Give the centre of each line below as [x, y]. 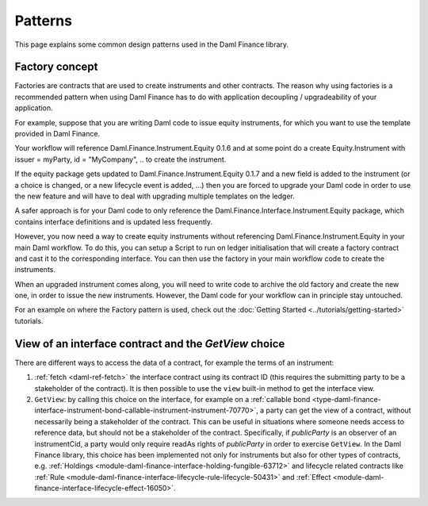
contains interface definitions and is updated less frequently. [114, 221]
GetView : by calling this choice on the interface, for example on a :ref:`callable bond [172, 399]
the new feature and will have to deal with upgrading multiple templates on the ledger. [155, 196]
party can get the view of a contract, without [338, 410]
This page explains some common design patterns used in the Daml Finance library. [152, 44]
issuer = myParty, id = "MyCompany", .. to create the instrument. [120, 159]
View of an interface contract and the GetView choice [150, 344]
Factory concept [56, 67]
